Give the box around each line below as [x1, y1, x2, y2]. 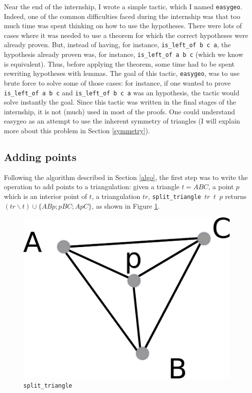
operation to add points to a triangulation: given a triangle [4, 181, 180, 192]
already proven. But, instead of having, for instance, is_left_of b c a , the [4, 39, 231, 50]
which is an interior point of [4, 191, 87, 201]
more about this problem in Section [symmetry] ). [4, 125, 150, 136]
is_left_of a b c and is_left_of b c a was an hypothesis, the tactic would [4, 87, 240, 97]
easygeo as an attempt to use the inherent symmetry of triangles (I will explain [4, 116, 240, 126]
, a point [208, 181, 234, 192]
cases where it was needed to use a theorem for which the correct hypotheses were [4, 30, 248, 40]
